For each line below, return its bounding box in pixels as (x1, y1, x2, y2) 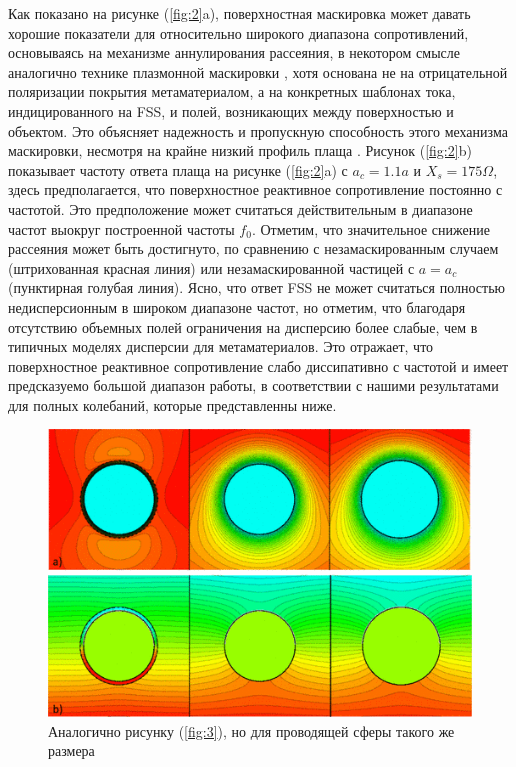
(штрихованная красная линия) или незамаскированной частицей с (8, 257, 415, 278)
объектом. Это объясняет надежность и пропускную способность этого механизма (8, 120, 508, 141)
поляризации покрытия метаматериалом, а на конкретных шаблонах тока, (8, 81, 456, 102)
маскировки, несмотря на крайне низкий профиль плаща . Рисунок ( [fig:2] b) (8, 140, 472, 161)
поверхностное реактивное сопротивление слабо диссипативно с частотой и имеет (8, 355, 509, 376)
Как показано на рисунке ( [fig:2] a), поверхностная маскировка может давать (8, 3, 471, 23)
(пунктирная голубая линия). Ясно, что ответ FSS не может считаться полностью (8, 277, 505, 298)
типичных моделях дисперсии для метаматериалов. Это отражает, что (8, 336, 434, 357)
